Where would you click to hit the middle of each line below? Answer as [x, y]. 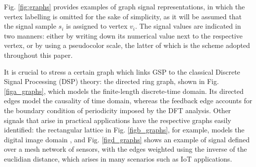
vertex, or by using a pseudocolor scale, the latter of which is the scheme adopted [127, 45]
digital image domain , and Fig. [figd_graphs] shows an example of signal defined [127, 139]
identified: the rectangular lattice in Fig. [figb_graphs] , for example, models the [124, 130]
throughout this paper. [38, 55]
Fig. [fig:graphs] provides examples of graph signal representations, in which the [125, 6]
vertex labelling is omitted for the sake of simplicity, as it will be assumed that [123, 16]
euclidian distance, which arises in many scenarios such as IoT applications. [118, 158]
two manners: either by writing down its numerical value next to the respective [123, 35]
